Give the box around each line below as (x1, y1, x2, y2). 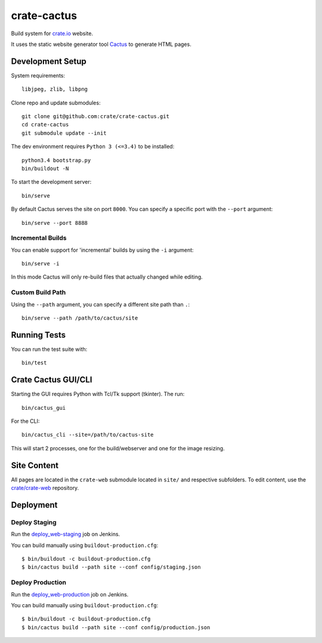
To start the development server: (11, 178, 92, 186)
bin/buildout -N (21, 165, 69, 172)
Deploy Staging (11, 518, 57, 526)
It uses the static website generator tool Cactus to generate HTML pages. (11, 41, 192, 48)
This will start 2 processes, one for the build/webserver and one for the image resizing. (11, 444, 225, 452)
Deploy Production (11, 579, 67, 587)
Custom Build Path (11, 288, 66, 296)
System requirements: (11, 72, 66, 79)
